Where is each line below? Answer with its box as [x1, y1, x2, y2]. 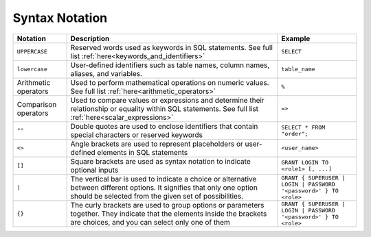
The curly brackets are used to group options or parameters [70, 200, 265, 210]
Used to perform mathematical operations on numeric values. [70, 77, 269, 87]
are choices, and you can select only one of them [70, 217, 230, 227]
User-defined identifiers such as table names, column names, [70, 60, 270, 70]
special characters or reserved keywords [70, 130, 203, 140]
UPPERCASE [16, 48, 48, 55]
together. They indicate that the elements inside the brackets [70, 209, 267, 219]
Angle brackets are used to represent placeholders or [70, 139, 244, 149]
